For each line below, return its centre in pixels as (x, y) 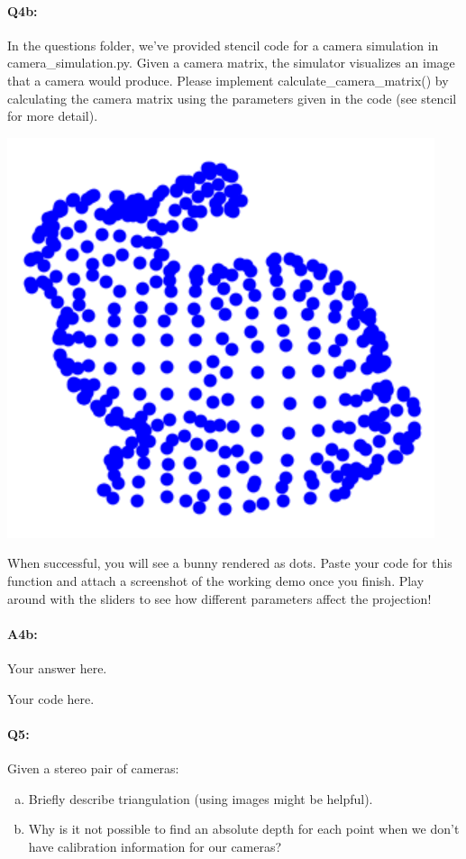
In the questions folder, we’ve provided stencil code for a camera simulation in (223, 45)
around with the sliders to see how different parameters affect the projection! (219, 598)
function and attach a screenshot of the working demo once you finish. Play (216, 580)
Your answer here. (57, 667)
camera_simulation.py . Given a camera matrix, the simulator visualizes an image (231, 63)
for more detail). (53, 116)
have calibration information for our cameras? (155, 846)
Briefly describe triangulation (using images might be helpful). (201, 798)
